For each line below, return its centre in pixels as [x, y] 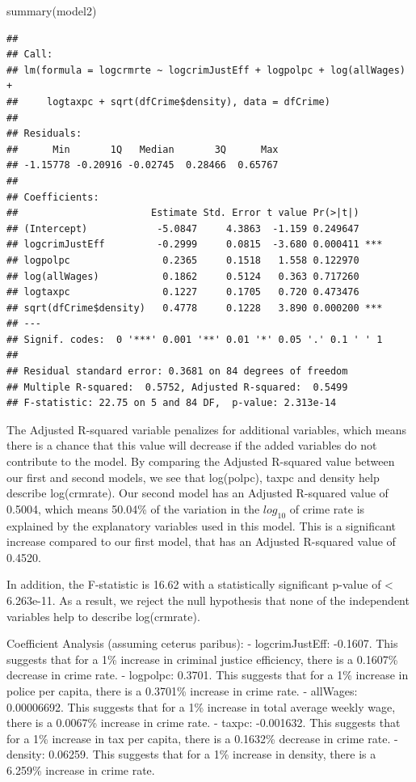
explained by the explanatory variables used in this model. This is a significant [202, 525]
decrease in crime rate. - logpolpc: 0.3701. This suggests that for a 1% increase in [208, 675]
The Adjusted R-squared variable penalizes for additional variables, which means [207, 429]
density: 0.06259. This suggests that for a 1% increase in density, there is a [191, 754]
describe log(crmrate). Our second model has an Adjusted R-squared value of [197, 493]
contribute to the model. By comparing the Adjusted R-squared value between [201, 461]
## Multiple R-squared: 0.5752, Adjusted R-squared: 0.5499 [177, 387]
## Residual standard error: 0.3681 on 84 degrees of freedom [177, 372]
